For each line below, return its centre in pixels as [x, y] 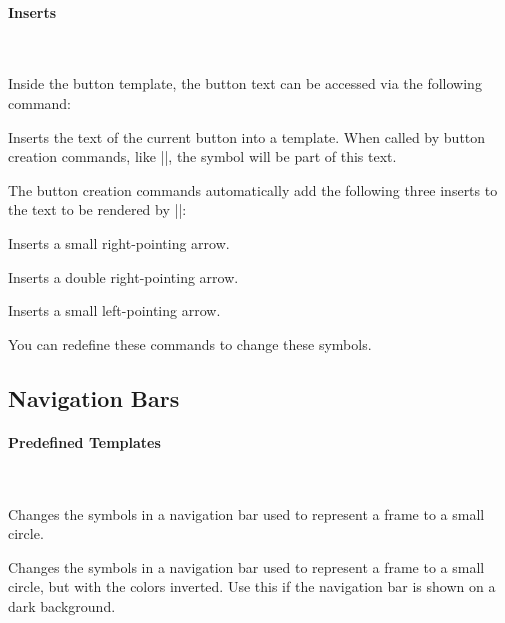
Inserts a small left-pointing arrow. [114, 310]
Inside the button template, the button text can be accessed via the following [245, 83]
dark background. [62, 605]
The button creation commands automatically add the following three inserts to [253, 189]
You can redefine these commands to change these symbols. [190, 343]
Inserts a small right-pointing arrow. [119, 242]
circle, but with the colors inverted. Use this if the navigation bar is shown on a [252, 586]
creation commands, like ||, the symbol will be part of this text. [202, 156]
